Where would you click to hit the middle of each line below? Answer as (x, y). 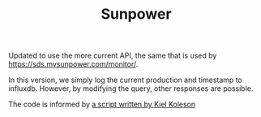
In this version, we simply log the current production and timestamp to (126, 80)
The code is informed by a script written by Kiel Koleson (102, 104)
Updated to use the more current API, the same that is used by (113, 56)
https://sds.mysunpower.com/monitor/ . (73, 64)
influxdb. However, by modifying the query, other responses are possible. (131, 89)
